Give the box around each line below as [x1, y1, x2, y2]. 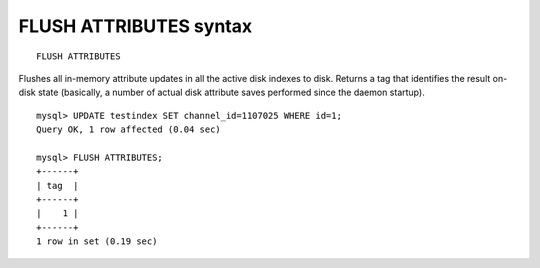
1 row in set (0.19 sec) [36, 236, 158, 247]
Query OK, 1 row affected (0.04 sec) [36, 124, 222, 135]
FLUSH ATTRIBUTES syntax [18, 15, 253, 37]
